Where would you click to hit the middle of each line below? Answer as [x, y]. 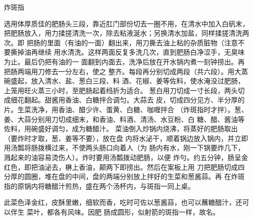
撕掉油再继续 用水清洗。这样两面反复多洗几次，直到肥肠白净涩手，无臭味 [127, 52]
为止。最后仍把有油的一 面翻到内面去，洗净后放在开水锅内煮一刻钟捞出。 [121, 61]
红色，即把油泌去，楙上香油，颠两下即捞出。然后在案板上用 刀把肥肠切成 [121, 167]
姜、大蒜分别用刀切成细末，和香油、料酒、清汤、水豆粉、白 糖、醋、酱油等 [124, 119]
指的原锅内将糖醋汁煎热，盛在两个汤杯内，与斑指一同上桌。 [99, 186]
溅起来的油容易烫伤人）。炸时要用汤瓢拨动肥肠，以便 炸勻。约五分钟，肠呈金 [126, 157]
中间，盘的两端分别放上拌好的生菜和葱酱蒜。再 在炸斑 [158, 176]
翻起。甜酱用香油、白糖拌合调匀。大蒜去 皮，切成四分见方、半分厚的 [134, 100]
